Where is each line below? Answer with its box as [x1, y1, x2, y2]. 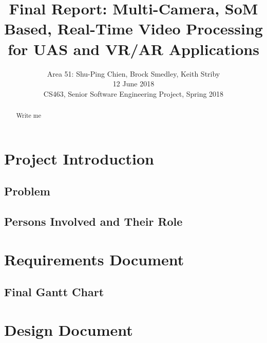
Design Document [4, 319, 133, 340]
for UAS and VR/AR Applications [8, 38, 259, 59]
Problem [4, 183, 50, 199]
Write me [16, 111, 42, 120]
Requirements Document [4, 248, 184, 269]
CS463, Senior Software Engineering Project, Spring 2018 [43, 88, 224, 99]
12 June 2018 [112, 78, 155, 89]
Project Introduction [4, 148, 154, 169]
